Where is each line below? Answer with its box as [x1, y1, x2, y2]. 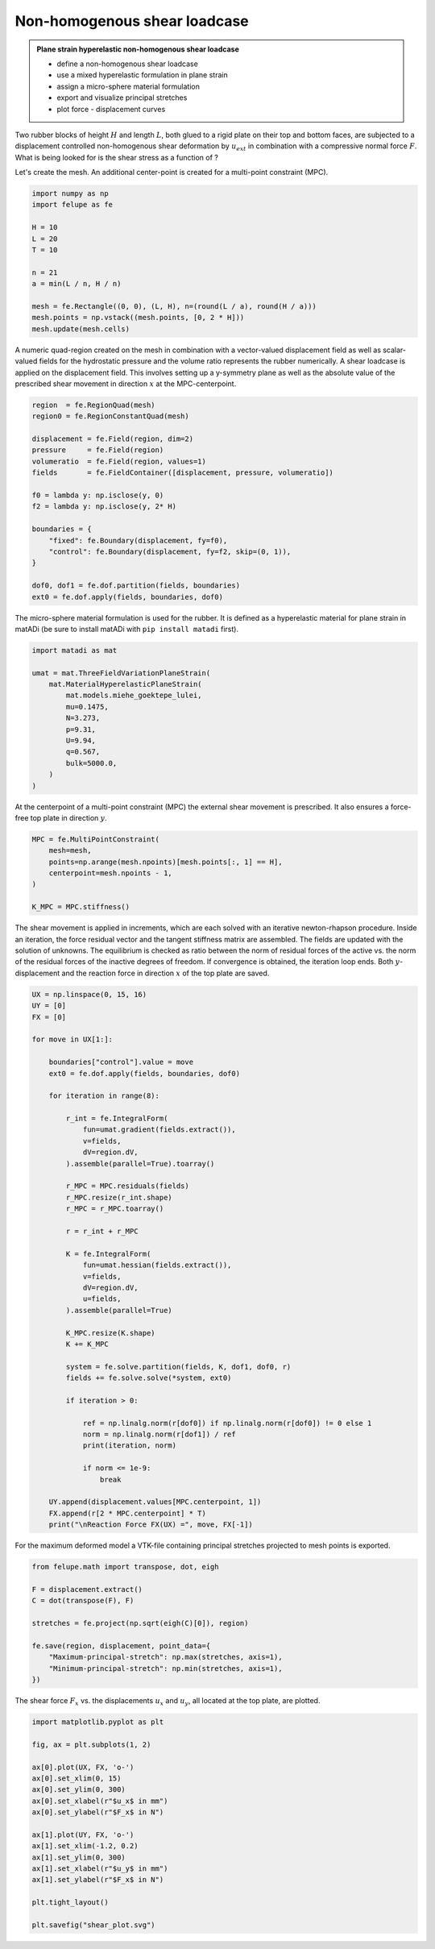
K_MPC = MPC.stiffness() [31, 903, 130, 912]
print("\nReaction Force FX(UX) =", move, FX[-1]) [48, 1520, 253, 1529]
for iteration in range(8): [48, 1091, 160, 1100]
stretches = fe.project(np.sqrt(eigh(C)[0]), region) [31, 1619, 249, 1628]
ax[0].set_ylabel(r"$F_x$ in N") [31, 1808, 164, 1817]
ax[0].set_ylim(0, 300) [31, 1785, 126, 1794]
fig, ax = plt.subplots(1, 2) [31, 1739, 151, 1749]
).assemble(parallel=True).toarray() [65, 1159, 215, 1168]
